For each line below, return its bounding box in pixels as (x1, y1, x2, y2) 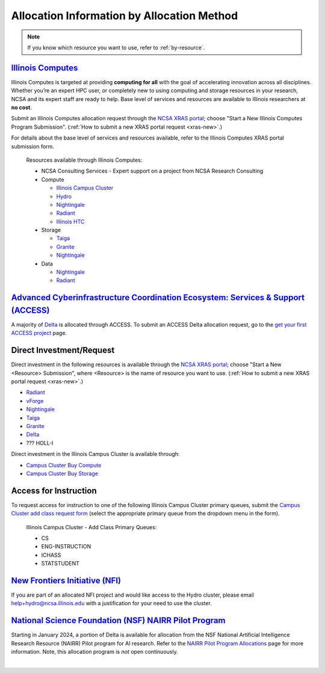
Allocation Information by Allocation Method (11, 9, 238, 22)
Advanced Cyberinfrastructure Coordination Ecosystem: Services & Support (11, 292, 305, 303)
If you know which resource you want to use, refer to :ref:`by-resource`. (27, 44, 205, 51)
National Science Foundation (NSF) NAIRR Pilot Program (11, 615, 226, 625)
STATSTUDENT (41, 560, 79, 567)
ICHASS (41, 551, 61, 559)
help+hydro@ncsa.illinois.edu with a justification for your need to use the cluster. (11, 600, 212, 607)
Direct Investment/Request (11, 345, 115, 355)
